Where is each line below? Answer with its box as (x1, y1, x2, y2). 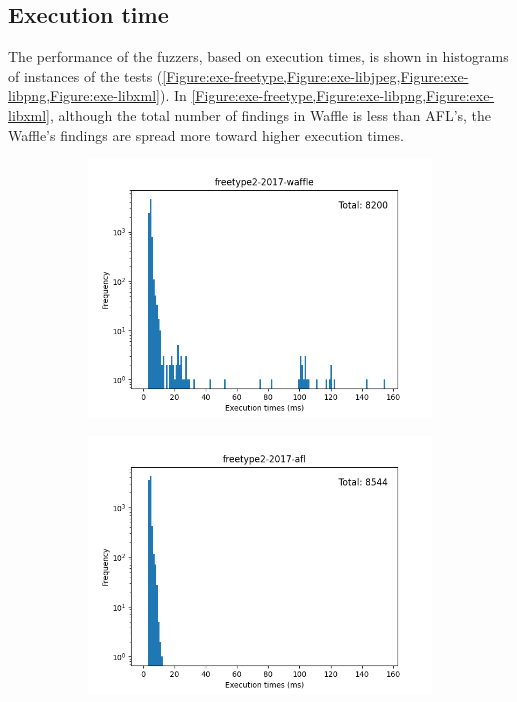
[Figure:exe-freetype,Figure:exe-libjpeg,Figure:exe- (162, 65, 469, 86)
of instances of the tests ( (8, 65, 163, 86)
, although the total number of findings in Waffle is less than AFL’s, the (50, 104, 492, 125)
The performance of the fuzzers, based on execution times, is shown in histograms (8, 46, 509, 67)
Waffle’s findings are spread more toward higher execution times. (8, 124, 404, 145)
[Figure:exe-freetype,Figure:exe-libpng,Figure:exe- (191, 85, 495, 106)
